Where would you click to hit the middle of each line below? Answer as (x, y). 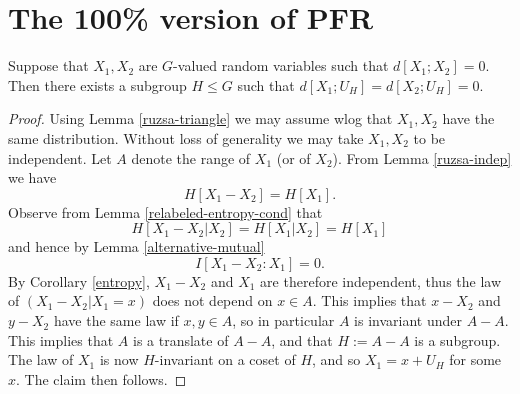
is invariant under (408, 320)
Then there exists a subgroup (97, 84)
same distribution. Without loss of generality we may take (186, 137)
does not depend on (212, 300)
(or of (293, 157)
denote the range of (191, 157)
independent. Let (60, 157)
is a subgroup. (457, 339)
